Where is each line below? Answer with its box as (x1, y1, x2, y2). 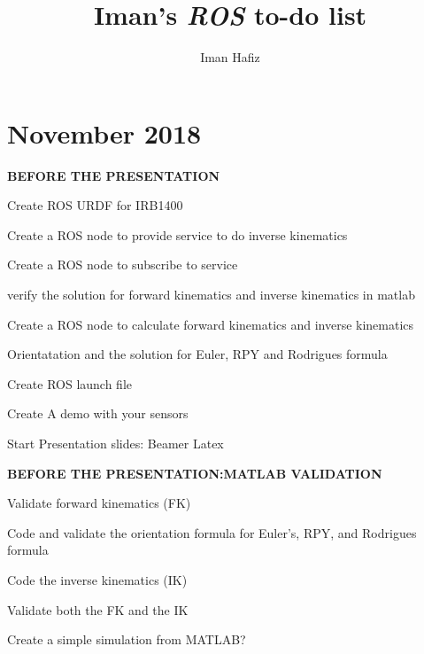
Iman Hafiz (200, 48, 260, 66)
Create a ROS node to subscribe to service (7, 255, 238, 274)
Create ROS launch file (7, 374, 133, 393)
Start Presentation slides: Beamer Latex (7, 434, 224, 452)
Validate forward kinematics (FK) (7, 494, 191, 512)
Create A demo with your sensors (7, 404, 189, 423)
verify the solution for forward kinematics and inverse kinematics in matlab (7, 285, 415, 304)
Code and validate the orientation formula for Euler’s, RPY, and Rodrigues (7, 523, 417, 541)
